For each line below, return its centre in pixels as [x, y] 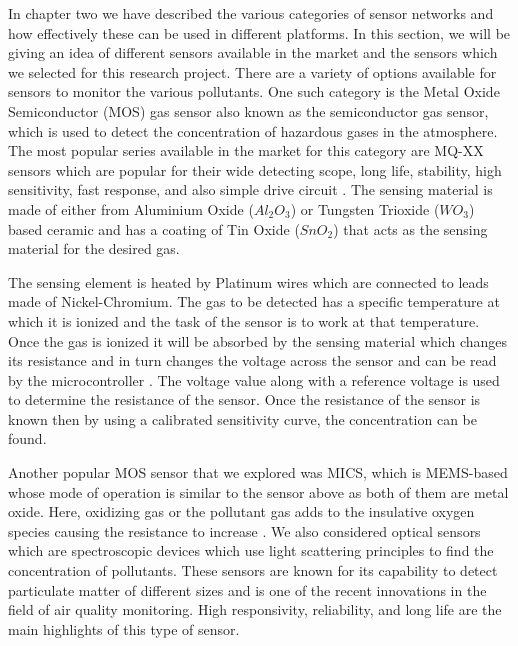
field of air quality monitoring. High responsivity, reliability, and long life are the [255, 609]
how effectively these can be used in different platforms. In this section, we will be [259, 32]
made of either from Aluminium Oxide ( [131, 208]
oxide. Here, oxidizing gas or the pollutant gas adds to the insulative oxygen [241, 511]
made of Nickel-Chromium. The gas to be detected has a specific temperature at [254, 301]
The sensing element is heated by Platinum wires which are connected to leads [248, 281]
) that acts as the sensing [410, 228]
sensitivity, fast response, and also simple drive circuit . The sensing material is [250, 189]
